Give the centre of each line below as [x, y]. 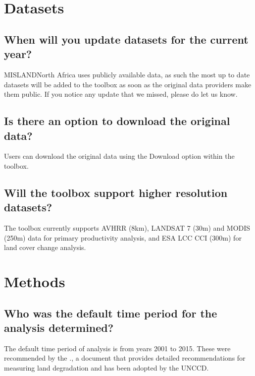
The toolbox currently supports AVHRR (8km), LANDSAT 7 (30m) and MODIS [127, 228]
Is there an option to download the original [117, 121]
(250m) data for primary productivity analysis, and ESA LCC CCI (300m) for [123, 237]
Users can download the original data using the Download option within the [119, 156]
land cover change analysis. [45, 247]
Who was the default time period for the [111, 313]
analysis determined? [59, 328]
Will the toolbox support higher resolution [116, 192]
